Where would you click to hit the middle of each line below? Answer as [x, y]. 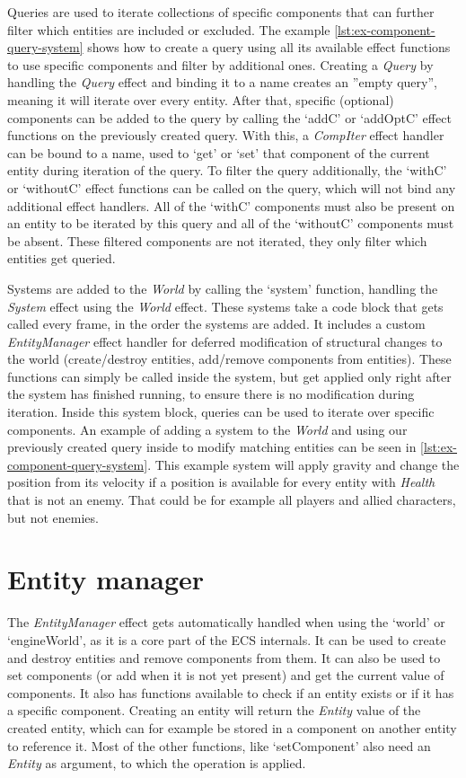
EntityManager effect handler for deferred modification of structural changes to [225, 341]
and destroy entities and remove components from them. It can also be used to [224, 657]
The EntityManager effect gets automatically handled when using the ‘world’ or [226, 622]
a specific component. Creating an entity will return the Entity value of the [214, 710]
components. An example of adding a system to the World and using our [207, 429]
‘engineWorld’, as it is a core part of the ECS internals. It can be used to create [227, 639]
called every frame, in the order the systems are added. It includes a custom [216, 324]
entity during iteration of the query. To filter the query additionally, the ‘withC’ [227, 170]
